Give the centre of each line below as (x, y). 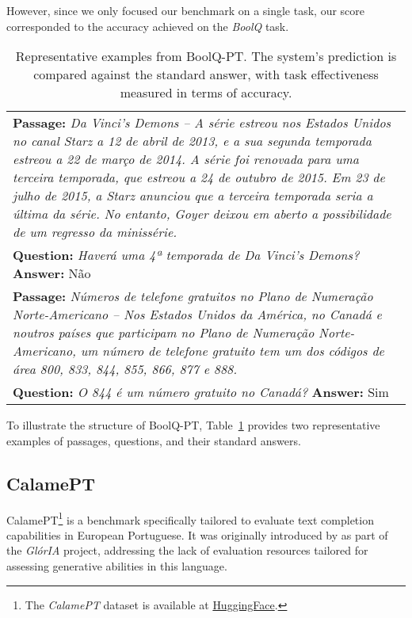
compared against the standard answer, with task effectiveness (206, 74)
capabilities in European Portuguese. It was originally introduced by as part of (197, 534)
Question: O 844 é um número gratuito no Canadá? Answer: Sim (201, 392)
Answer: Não (52, 273)
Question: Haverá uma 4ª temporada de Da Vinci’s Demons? (186, 255)
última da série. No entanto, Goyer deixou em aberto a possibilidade (202, 214)
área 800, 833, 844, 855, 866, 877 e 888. (125, 369)
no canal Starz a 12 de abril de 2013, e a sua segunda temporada (192, 141)
